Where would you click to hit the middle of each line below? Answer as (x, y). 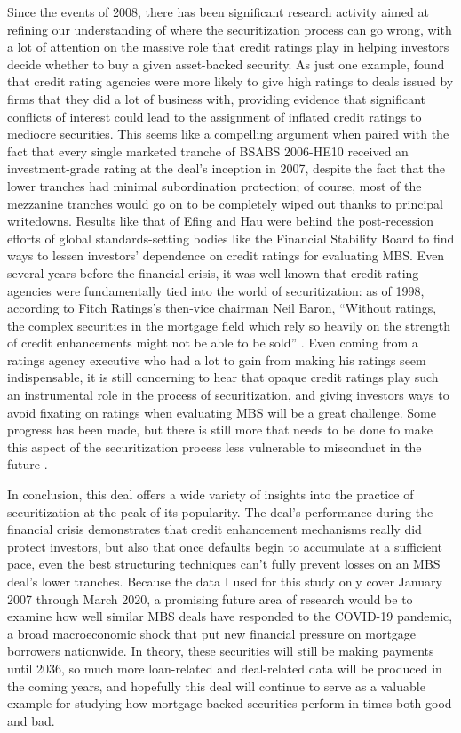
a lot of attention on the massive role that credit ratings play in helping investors (228, 47)
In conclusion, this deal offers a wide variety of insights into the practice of (211, 494)
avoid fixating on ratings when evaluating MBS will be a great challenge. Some (222, 412)
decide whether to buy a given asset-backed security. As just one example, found (226, 64)
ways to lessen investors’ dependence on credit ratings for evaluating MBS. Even (226, 255)
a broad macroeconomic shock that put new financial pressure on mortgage (212, 633)
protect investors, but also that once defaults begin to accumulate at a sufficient (225, 546)
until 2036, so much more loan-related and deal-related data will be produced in (225, 668)
